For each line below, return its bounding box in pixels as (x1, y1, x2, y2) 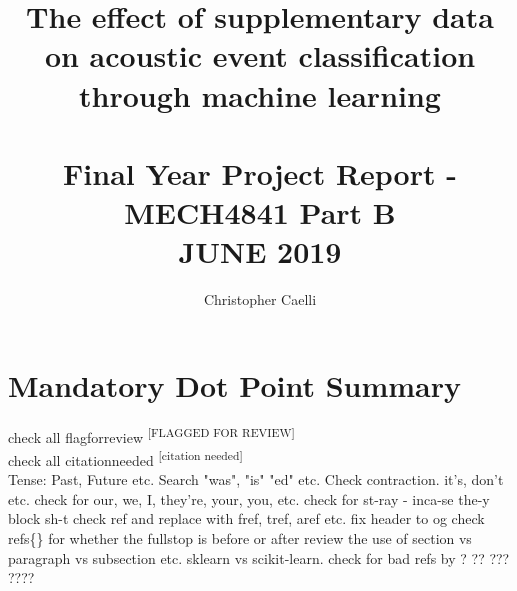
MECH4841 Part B (124, 192, 396, 233)
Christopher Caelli (203, 289, 317, 310)
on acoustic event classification (44, 35, 476, 76)
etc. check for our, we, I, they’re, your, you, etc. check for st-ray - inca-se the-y (8, 488, 490, 509)
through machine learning (79, 74, 441, 115)
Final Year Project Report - (63, 152, 457, 193)
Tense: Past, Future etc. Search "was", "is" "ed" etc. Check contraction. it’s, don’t (8, 469, 504, 490)
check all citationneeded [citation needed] (8, 447, 243, 470)
